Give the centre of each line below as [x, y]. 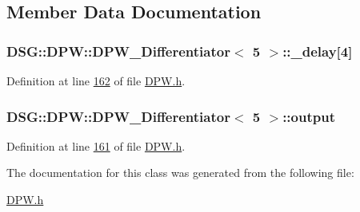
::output [309, 116]
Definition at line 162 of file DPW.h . [96, 80]
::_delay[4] [318, 51]
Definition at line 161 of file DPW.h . [96, 145]
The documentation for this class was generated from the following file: [180, 173]
